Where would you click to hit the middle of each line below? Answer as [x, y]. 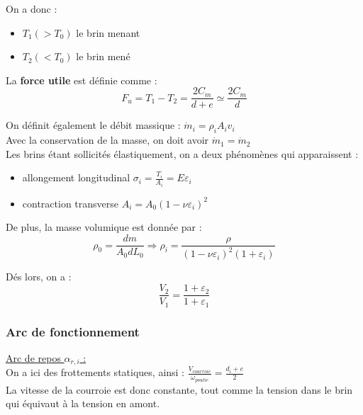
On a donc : [32, 8]
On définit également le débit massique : [93, 125]
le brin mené [103, 56]
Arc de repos [33, 357]
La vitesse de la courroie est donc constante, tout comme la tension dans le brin [179, 389]
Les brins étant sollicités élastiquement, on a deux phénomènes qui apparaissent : [182, 153]
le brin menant [108, 32]
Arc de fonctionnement [73, 331]
